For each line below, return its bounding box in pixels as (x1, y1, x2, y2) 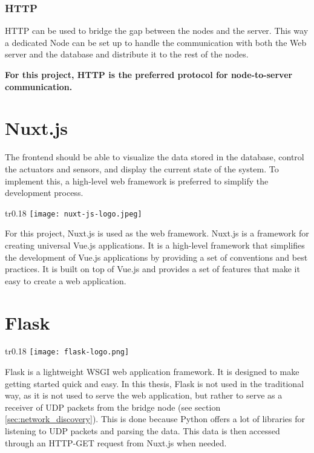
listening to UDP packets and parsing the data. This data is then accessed (5, 425, 280, 437)
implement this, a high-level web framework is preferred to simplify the (5, 174, 269, 187)
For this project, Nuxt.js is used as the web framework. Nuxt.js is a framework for (5, 227, 309, 240)
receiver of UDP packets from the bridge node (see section (5, 400, 221, 413)
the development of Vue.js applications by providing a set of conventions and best (5, 250, 308, 263)
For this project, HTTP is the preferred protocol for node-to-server (5, 68, 293, 80)
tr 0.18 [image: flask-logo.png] (5, 345, 129, 357)
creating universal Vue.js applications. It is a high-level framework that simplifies (5, 238, 305, 251)
